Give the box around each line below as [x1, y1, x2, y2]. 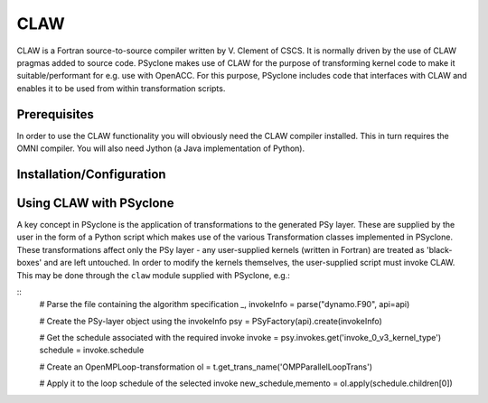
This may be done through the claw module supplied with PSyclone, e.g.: [16, 269, 291, 280]
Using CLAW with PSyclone [16, 195, 174, 211]
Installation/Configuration [16, 166, 166, 182]
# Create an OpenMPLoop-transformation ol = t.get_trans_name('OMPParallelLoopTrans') [39, 361, 373, 372]
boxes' [16, 258, 42, 268]
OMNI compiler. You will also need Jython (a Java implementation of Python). [16, 143, 305, 154]
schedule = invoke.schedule [39, 344, 145, 356]
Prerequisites [16, 107, 94, 122]
